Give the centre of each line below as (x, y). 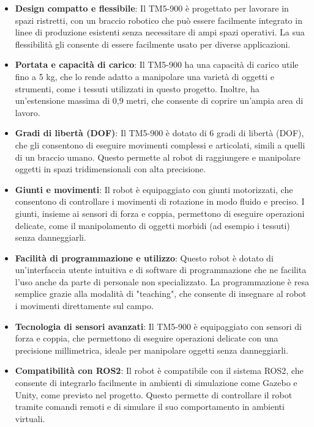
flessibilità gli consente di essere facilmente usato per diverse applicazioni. (153, 44)
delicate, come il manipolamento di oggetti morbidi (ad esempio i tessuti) (152, 225)
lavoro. (28, 112)
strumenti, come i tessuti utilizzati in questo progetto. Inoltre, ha (137, 88)
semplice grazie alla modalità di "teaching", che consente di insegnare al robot (161, 294)
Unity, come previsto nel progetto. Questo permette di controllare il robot (154, 394)
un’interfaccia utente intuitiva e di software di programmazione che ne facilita (161, 270)
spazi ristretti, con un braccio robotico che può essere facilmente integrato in (159, 20)
